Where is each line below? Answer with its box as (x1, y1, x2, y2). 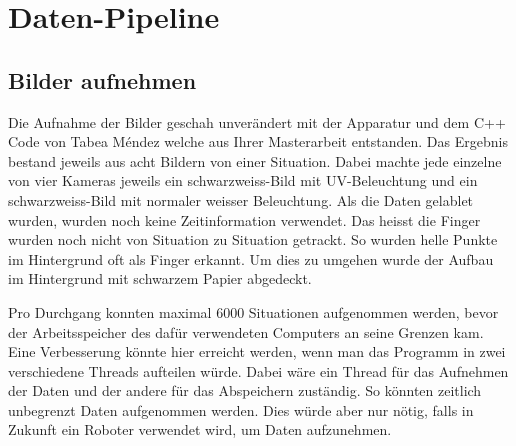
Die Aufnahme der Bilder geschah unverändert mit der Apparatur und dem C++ (8, 111, 506, 132)
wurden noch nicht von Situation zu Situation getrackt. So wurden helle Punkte (8, 229, 498, 250)
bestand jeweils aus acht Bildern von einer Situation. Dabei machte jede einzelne (8, 150, 502, 171)
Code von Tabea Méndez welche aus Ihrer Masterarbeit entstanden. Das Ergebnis (8, 131, 508, 152)
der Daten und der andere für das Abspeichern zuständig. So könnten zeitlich (8, 380, 482, 401)
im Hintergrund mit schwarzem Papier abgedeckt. (8, 268, 312, 289)
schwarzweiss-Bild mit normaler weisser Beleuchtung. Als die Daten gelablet (8, 189, 474, 210)
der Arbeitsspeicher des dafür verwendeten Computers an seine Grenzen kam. (8, 321, 484, 342)
